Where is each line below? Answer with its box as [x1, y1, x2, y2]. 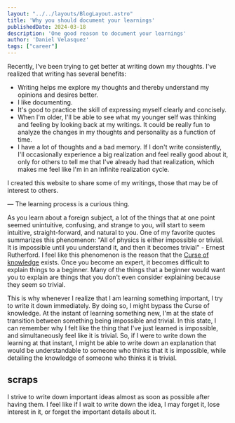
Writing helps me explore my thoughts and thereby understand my [17, 83, 209, 91]
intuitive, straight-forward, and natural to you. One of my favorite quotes [7, 229, 215, 236]
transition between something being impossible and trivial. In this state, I [7, 316, 216, 325]
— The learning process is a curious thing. [7, 200, 130, 208]
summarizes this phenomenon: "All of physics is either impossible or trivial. [7, 236, 224, 244]
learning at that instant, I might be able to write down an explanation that [7, 339, 217, 347]
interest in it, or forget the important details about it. [7, 408, 156, 416]
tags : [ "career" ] [7, 43, 58, 50]
